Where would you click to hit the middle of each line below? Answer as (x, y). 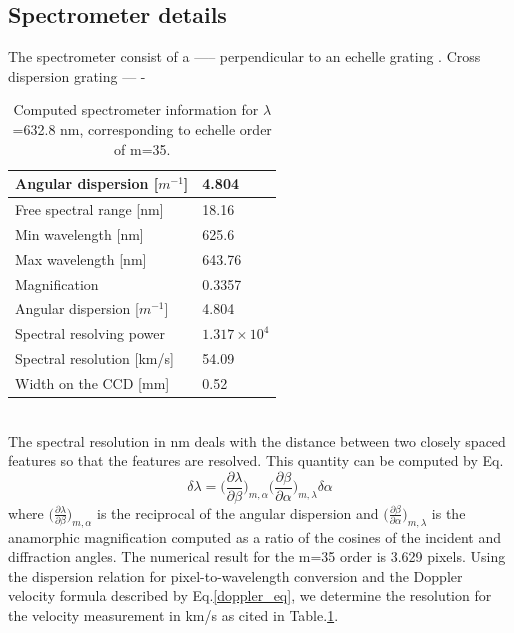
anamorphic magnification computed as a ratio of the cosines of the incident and (255, 536)
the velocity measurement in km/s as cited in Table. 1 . (173, 615)
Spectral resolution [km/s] (94, 358)
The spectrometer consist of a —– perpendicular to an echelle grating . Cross (244, 56)
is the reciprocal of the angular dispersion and (238, 512)
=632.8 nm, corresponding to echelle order (142, 128)
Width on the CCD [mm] (92, 382)
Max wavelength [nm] (81, 258)
